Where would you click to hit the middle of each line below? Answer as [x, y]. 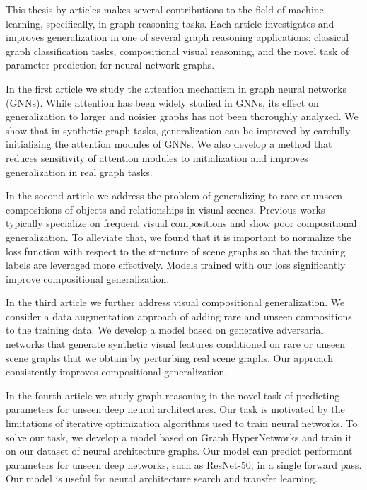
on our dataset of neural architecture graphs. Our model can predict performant [179, 451]
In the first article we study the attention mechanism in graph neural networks [176, 88]
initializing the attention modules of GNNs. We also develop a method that [169, 144]
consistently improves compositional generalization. [117, 372]
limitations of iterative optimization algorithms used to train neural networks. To [182, 423]
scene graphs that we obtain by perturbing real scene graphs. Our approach [169, 357]
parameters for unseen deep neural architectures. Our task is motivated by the [175, 409]
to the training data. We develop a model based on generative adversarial [165, 330]
